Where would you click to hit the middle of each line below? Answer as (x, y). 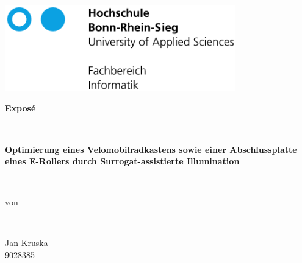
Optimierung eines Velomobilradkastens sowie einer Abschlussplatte (151, 149)
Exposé (20, 108)
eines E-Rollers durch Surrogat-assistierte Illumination (122, 161)
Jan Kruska (27, 243)
